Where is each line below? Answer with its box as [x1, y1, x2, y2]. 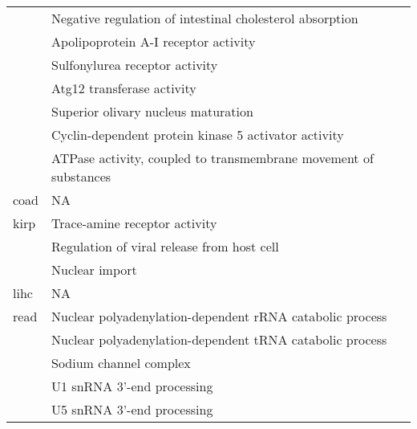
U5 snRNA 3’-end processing [51, 400, 213, 419]
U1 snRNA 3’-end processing [51, 377, 213, 395]
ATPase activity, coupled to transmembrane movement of [51, 149, 374, 167]
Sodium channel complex [51, 353, 191, 372]
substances [51, 167, 111, 186]
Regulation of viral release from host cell [51, 237, 279, 255]
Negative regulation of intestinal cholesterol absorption [51, 9, 358, 27]
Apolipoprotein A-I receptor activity [51, 32, 256, 51]
